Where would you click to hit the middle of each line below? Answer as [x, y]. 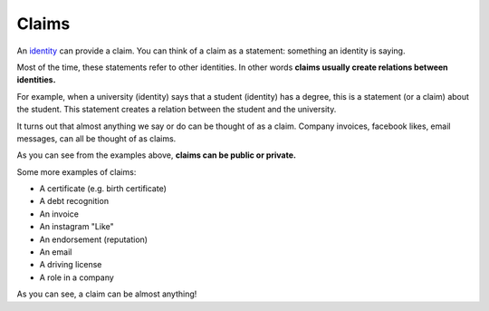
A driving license [71, 265]
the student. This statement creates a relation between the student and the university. [177, 110]
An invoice [59, 214]
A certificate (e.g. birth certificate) [103, 189]
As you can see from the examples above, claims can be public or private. [156, 155]
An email [56, 252]
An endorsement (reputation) [94, 239]
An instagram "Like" [77, 227]
